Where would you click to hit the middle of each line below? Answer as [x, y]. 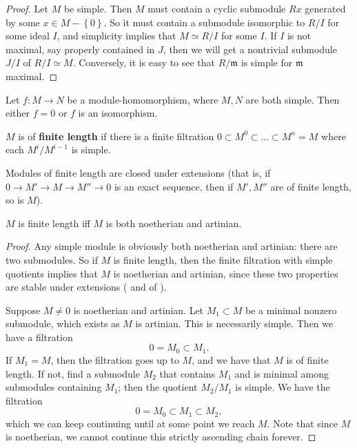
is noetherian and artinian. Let [139, 310]
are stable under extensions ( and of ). [86, 287]
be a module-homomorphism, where [143, 99]
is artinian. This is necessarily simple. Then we [234, 323]
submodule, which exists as [63, 323]
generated [325, 8]
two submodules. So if [52, 259]
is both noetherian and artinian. [174, 223]
